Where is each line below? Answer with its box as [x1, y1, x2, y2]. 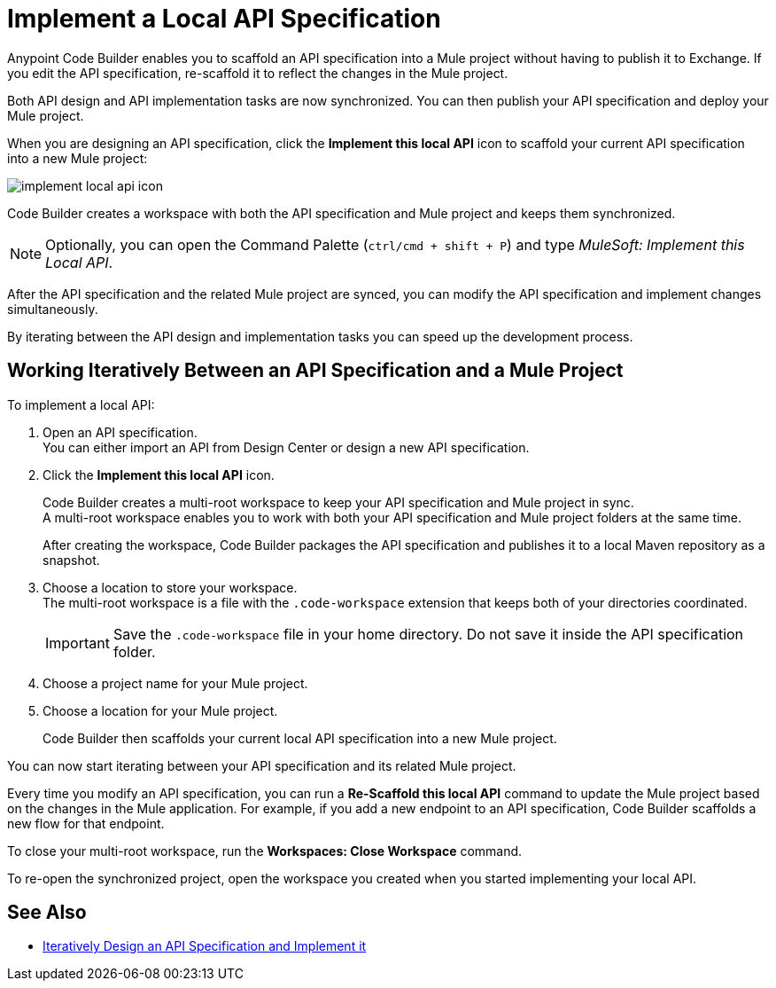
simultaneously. [7, 301, 98, 317]
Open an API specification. [43, 424, 198, 440]
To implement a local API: [7, 396, 155, 412]
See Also [7, 901, 87, 924]
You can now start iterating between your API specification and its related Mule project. [7, 757, 516, 773]
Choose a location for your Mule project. [43, 702, 278, 718]
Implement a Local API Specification [7, 4, 441, 34]
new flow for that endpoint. [7, 815, 165, 831]
